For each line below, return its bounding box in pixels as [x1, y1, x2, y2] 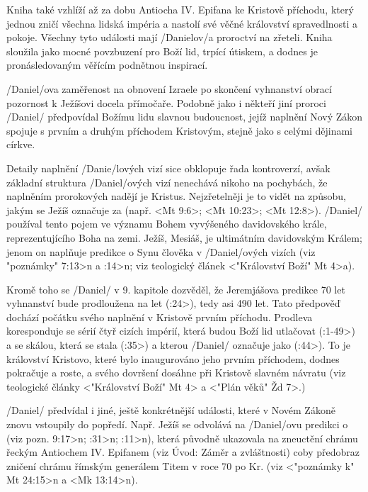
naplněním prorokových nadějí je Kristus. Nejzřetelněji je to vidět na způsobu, [6, 189, 346, 203]
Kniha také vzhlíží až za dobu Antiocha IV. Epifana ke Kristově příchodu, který [6, 2, 354, 16]
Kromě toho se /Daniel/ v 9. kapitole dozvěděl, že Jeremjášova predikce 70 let [6, 281, 345, 296]
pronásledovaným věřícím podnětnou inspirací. [6, 57, 208, 72]
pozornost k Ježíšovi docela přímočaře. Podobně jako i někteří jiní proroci [6, 95, 326, 110]
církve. [6, 137, 35, 152]
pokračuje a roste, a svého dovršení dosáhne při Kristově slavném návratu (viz [6, 365, 346, 380]
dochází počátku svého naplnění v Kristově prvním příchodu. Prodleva [6, 309, 313, 324]
